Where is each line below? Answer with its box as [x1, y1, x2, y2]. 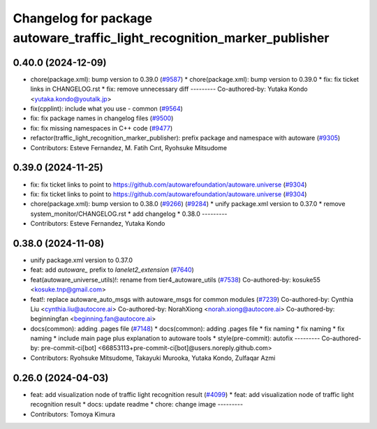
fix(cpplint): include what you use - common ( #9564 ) [30, 105, 183, 113]
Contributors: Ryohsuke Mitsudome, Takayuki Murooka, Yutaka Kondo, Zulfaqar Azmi [30, 354, 276, 362]
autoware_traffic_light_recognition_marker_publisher [13, 30, 330, 45]
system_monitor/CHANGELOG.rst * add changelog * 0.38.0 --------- [30, 210, 228, 218]
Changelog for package [13, 10, 153, 26]
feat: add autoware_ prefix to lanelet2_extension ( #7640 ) [30, 266, 195, 274]
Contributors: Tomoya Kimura [30, 409, 115, 419]
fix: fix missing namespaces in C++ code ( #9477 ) [30, 124, 173, 132]
